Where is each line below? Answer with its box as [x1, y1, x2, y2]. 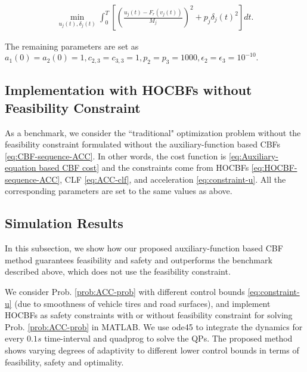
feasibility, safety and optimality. [5, 355, 124, 368]
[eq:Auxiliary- [229, 149, 278, 162]
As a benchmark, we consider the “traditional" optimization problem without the [5, 126, 301, 139]
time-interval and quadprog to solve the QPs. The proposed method [44, 332, 293, 345]
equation [5, 161, 36, 174]
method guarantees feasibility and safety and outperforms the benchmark [5, 253, 272, 266]
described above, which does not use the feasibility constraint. [5, 265, 231, 278]
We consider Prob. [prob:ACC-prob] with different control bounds [5, 285, 245, 298]
